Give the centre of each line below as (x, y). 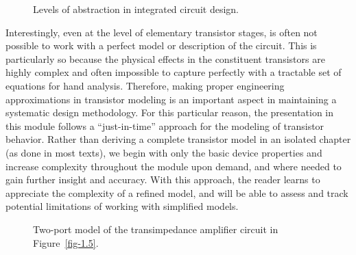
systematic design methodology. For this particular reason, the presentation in (170, 112)
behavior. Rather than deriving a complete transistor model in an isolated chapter (178, 139)
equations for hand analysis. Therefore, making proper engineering (145, 85)
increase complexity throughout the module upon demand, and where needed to (174, 166)
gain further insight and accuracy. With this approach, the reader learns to (163, 179)
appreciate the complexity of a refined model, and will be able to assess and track (177, 192)
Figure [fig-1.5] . (66, 242)
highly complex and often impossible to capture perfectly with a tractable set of (174, 72)
